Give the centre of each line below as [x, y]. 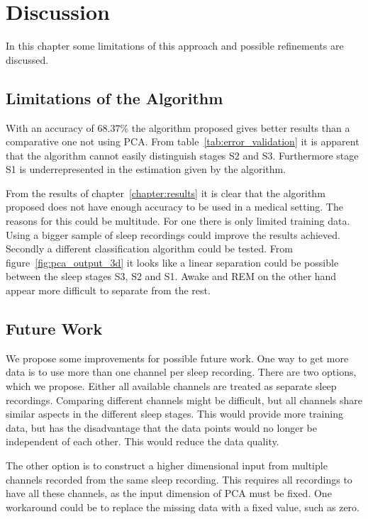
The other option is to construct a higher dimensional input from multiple [167, 465]
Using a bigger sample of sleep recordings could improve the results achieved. [173, 234]
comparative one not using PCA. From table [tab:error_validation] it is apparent [183, 141]
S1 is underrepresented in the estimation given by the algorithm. [146, 169]
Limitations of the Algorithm [115, 97]
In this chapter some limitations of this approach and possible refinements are [175, 46]
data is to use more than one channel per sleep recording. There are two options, [181, 372]
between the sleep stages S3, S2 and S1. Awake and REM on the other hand [171, 276]
